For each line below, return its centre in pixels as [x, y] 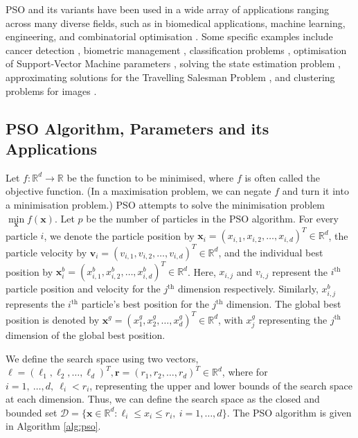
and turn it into [315, 191]
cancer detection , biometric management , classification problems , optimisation [176, 50]
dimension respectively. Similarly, [248, 289]
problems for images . [51, 90]
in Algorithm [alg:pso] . [53, 426]
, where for [245, 372]
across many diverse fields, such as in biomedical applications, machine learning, [176, 23]
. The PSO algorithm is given [289, 412]
